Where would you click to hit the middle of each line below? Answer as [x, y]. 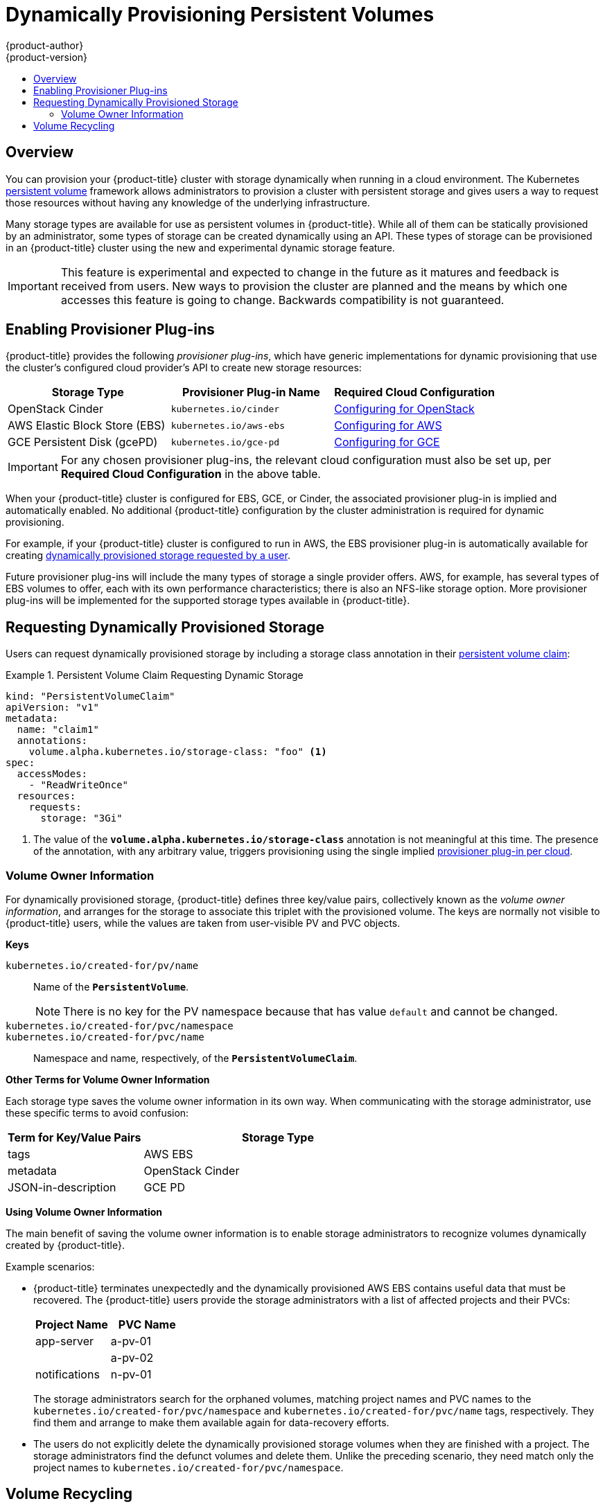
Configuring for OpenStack [404, 409]
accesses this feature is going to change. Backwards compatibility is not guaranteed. [282, 300]
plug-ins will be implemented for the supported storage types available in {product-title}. [208, 601]
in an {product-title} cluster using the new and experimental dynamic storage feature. [200, 247]
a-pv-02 [132, 1358]
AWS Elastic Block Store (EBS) [87, 426]
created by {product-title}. [65, 1245]
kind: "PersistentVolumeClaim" [90, 697]
